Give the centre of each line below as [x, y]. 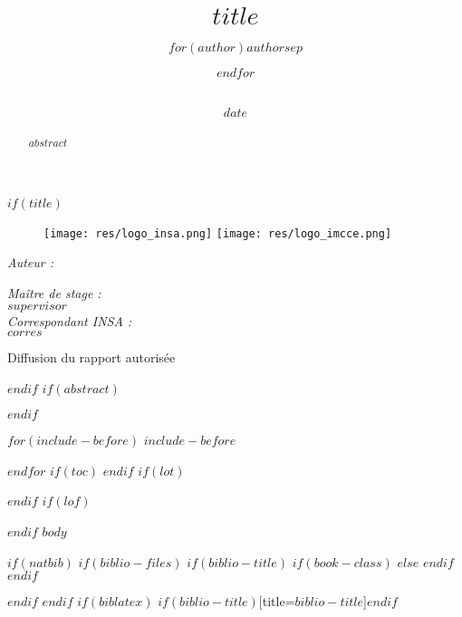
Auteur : [31, 262]
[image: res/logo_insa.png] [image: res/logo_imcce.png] [218, 233]
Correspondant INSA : [70, 321]
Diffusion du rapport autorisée [91, 357]
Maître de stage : [54, 292]
